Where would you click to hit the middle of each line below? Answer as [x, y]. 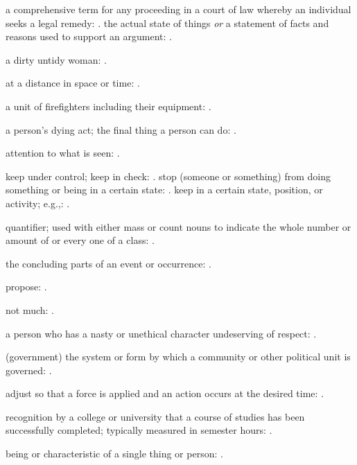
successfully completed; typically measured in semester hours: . [139, 430]
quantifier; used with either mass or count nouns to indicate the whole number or [178, 226]
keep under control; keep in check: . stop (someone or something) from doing [168, 176]
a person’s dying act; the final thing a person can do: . [121, 129]
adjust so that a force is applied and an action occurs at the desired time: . [165, 393]
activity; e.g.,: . [38, 203]
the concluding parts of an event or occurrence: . [108, 263]
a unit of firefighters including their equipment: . [108, 106]
